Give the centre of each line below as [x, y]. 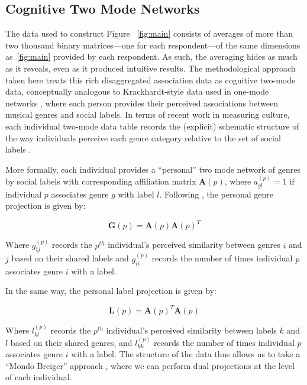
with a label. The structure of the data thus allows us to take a [186, 354]
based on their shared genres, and [71, 342]
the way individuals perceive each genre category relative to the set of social [143, 137]
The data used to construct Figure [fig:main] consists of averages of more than [149, 33]
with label [136, 194]
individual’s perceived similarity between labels [191, 330]
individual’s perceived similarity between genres [194, 245]
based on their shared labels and [70, 258]
